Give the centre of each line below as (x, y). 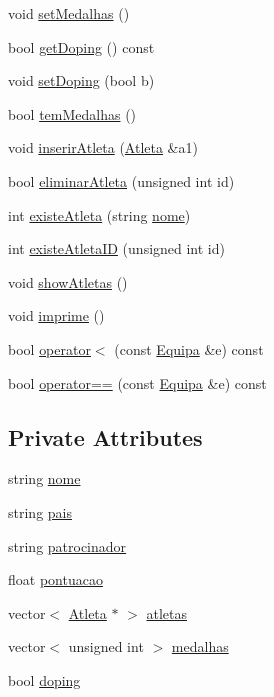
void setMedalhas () (69, 13)
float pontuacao (55, 579)
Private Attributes (105, 436)
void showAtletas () (68, 281)
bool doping (44, 679)
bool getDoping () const (81, 46)
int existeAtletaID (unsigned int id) (116, 248)
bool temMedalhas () (72, 113)
